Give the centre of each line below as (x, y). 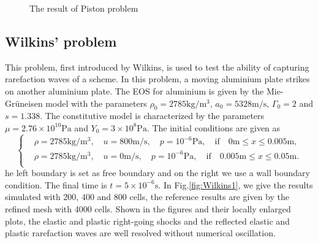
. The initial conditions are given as (214, 127)
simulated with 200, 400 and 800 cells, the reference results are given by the (147, 197)
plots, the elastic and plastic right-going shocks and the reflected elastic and (147, 221)
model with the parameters (96, 103)
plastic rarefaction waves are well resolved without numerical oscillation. (140, 233)
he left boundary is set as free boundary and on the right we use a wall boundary (157, 173)
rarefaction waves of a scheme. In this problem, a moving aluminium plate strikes (157, 79)
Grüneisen (24, 103)
